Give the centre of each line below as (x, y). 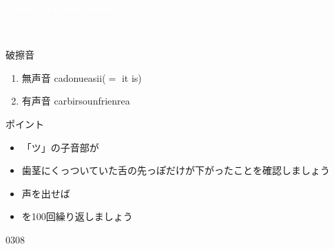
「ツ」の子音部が (60, 147)
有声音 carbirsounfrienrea (76, 101)
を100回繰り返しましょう (77, 216)
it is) (132, 77)
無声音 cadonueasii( (64, 77)
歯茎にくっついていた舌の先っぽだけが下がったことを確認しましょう (176, 170)
